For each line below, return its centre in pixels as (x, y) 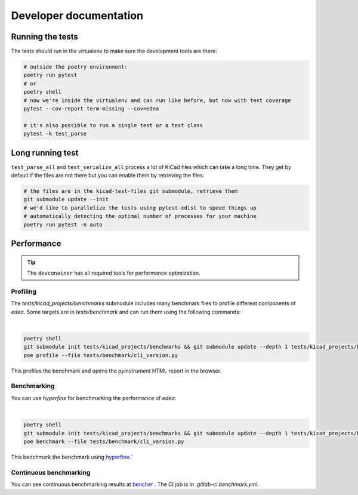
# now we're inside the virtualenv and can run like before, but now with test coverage (158, 100)
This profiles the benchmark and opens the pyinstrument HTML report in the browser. (116, 371)
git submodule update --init (66, 199)
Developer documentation (77, 16)
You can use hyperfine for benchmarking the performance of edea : (94, 398)
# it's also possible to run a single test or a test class (113, 125)
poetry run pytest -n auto (63, 225)
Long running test (45, 153)
